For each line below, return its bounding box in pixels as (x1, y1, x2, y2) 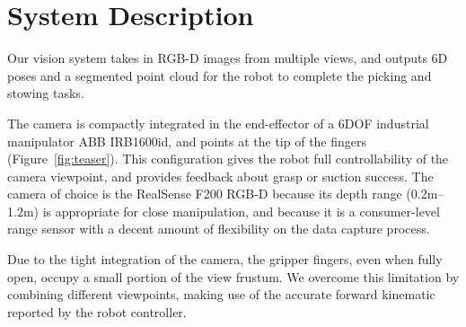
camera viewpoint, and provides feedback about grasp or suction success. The (7, 166, 434, 185)
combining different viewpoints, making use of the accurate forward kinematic (7, 285, 435, 304)
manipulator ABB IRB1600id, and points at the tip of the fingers (7, 131, 367, 150)
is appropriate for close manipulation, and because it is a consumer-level (42, 201, 440, 220)
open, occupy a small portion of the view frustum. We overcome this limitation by (7, 267, 460, 286)
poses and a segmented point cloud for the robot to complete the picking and (7, 66, 432, 84)
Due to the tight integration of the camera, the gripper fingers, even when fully (7, 250, 443, 269)
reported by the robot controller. (7, 302, 187, 321)
